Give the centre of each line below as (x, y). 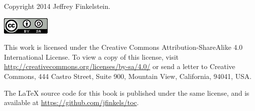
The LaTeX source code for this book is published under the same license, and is (127, 92)
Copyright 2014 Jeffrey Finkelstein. (57, 6)
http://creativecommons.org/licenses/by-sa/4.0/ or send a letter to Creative (120, 66)
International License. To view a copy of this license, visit (92, 56)
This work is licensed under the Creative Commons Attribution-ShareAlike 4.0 (123, 47)
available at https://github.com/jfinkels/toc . (71, 102)
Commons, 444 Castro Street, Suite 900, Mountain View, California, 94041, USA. (128, 76)
